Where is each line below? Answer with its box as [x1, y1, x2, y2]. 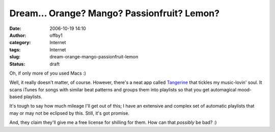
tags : [9, 46, 21, 53]
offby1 [49, 32, 63, 38]
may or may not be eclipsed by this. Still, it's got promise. [9, 110, 130, 116]
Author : [9, 32, 26, 38]
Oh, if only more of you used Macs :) [9, 70, 87, 76]
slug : [9, 54, 20, 60]
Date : [9, 25, 21, 31]
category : [9, 40, 31, 46]
